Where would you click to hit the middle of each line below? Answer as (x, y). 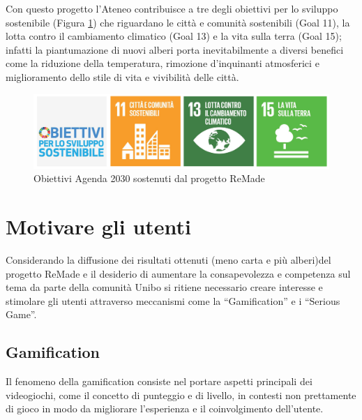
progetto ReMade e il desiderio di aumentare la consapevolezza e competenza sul (178, 273)
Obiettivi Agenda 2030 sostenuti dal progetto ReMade (149, 178)
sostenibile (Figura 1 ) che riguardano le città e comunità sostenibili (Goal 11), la (178, 22)
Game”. (21, 314)
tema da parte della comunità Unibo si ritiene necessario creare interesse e (164, 287)
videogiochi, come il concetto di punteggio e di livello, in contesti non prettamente (181, 395)
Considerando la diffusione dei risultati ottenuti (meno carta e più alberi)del (168, 260)
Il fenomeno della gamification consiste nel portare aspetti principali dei (159, 381)
